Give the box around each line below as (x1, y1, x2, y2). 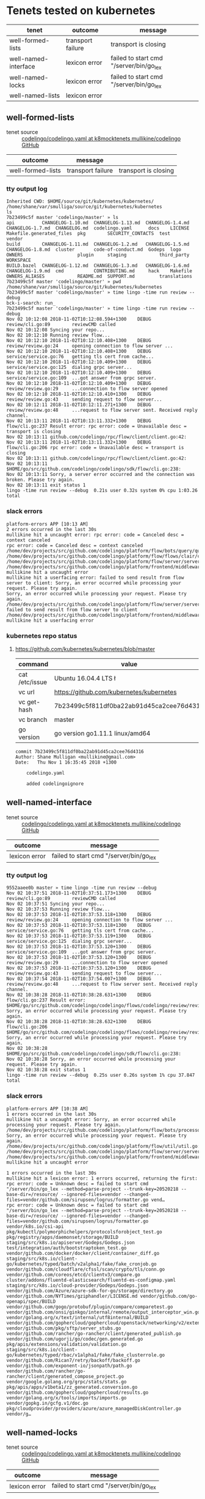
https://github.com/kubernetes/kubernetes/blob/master (15, 645, 156, 653)
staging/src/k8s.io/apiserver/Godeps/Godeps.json (6, 1240, 135, 1246)
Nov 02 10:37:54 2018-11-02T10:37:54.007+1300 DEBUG (6, 976, 151, 982)
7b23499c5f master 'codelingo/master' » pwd (6, 279, 121, 285)
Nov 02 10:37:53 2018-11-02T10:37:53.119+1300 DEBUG (6, 933, 151, 939)
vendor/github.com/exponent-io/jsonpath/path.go (6, 1363, 132, 1369)
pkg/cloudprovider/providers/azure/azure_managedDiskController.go (6, 1405, 182, 1412)
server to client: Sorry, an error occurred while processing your (6, 579, 182, 586)
